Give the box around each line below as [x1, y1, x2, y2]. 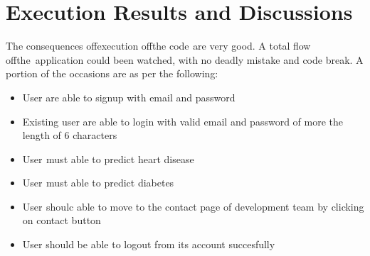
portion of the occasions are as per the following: [6, 66, 218, 81]
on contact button [22, 213, 101, 228]
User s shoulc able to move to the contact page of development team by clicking [22, 199, 364, 213]
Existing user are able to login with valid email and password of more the [22, 113, 344, 128]
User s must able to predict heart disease [22, 151, 194, 166]
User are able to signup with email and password [22, 89, 236, 104]
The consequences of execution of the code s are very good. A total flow [6, 38, 311, 53]
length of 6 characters [22, 128, 117, 143]
